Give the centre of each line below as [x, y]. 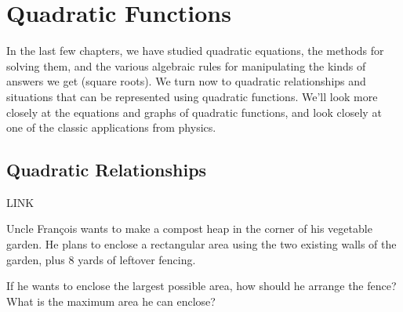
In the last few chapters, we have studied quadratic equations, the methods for [195, 51]
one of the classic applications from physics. [111, 127]
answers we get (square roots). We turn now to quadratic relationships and [186, 81]
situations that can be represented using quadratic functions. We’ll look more [192, 96]
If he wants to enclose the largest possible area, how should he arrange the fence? [201, 286]
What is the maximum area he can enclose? [111, 301]
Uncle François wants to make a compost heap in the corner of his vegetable [189, 229]
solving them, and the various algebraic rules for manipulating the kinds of [186, 65]
